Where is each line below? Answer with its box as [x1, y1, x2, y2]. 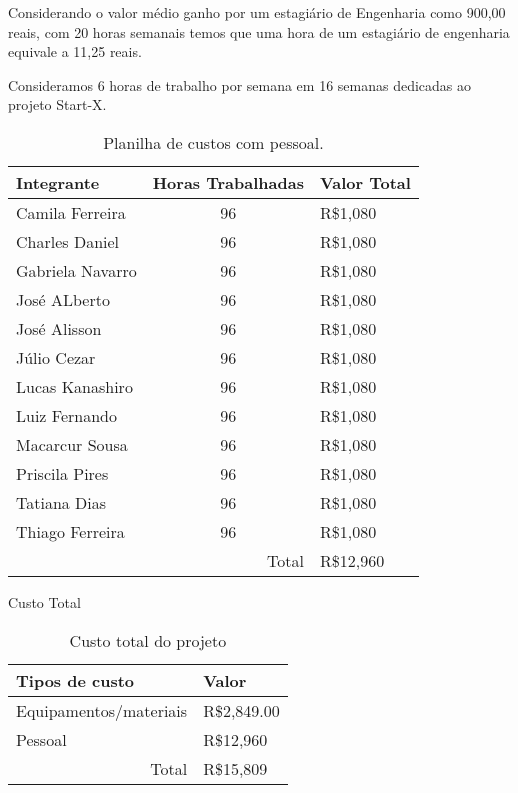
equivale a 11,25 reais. [8, 41, 142, 62]
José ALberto [16, 287, 110, 311]
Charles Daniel [16, 229, 120, 253]
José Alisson [16, 316, 102, 340]
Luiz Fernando [16, 403, 117, 427]
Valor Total [319, 170, 411, 194]
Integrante [16, 170, 100, 194]
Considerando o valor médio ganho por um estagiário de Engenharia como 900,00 [8, 2, 506, 22]
